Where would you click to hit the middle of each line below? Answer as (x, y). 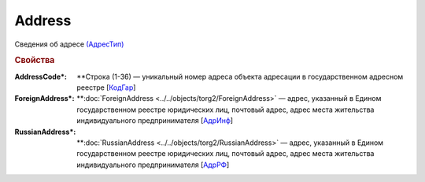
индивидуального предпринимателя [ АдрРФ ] (153, 165)
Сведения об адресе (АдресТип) (69, 44)
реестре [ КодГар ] (106, 87)
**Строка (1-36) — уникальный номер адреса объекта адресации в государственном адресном (240, 76)
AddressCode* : (41, 76)
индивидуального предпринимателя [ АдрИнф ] (155, 121)
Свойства (35, 61)
